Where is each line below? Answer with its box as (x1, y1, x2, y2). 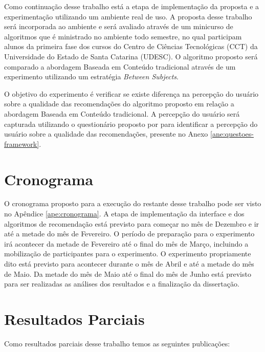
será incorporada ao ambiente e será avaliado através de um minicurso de (4, 21, 233, 32)
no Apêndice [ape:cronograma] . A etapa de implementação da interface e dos (4, 208, 245, 219)
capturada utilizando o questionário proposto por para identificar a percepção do (4, 118, 258, 129)
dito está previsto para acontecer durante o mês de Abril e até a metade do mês (4, 258, 254, 269)
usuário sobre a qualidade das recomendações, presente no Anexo (4, 128, 208, 139)
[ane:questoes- (210, 128, 254, 139)
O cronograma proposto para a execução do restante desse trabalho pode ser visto (4, 198, 261, 209)
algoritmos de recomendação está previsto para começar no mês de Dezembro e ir (4, 218, 259, 229)
